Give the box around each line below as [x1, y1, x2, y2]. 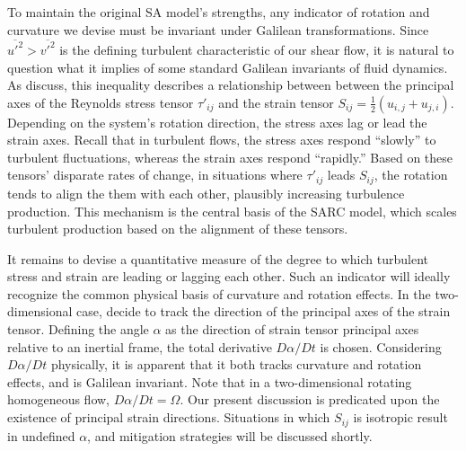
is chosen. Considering [320, 337, 442, 356]
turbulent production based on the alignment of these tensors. [7, 219, 348, 238]
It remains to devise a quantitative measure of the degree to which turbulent [7, 249, 428, 268]
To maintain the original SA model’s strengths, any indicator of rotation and [7, 3, 430, 21]
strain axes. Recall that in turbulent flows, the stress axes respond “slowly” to [7, 130, 436, 149]
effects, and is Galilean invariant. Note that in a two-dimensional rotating [7, 372, 412, 391]
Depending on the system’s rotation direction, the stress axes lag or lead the [7, 112, 427, 131]
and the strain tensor [218, 93, 334, 111]
